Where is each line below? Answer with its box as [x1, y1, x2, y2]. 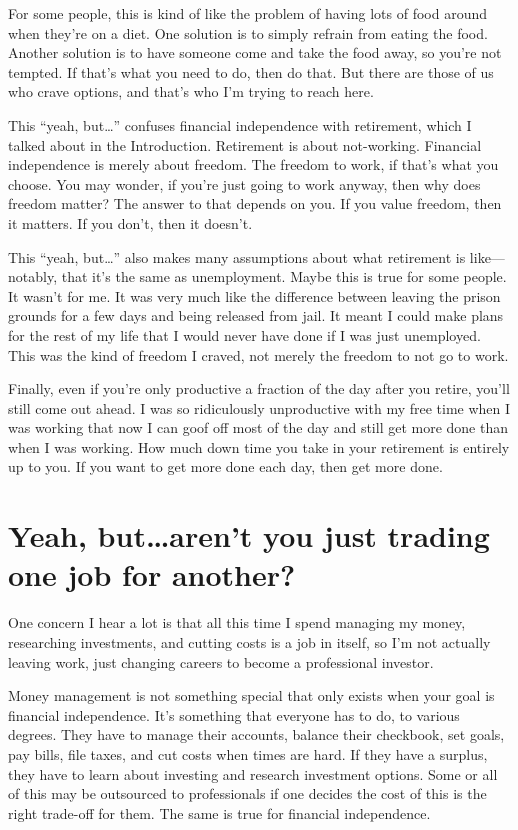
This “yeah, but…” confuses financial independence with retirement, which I [8, 114, 472, 135]
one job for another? [8, 554, 296, 595]
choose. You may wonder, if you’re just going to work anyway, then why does [8, 173, 481, 194]
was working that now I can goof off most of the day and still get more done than [8, 417, 508, 438]
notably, [8, 266, 58, 287]
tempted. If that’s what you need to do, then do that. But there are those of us [8, 61, 494, 82]
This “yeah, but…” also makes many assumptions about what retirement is [8, 246, 466, 267]
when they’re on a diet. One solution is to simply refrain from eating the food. [8, 22, 488, 43]
